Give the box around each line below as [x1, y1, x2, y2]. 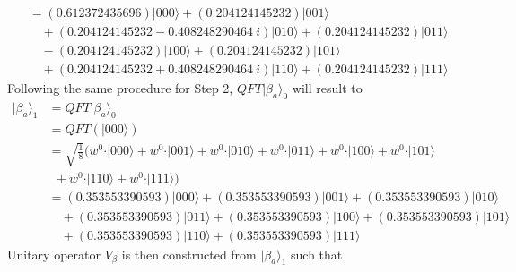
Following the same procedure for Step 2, [7, 79, 233, 98]
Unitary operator [7, 244, 101, 263]
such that [291, 244, 343, 263]
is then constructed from [121, 244, 257, 263]
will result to [292, 79, 363, 98]
